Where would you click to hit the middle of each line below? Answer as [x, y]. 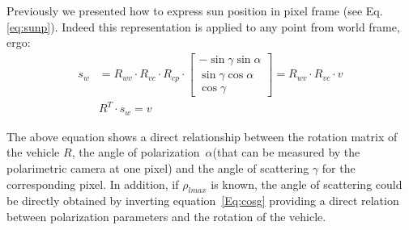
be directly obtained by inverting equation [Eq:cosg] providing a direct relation [203, 201]
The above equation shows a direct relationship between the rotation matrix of [202, 136]
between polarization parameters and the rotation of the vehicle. [166, 217]
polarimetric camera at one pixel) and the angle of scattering [158, 168]
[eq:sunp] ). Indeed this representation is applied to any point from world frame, [203, 26]
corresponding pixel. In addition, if [93, 184]
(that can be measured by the [286, 152]
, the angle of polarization [136, 152]
